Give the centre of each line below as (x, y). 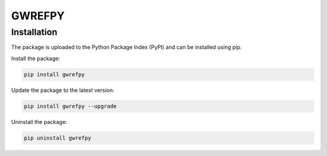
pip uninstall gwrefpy (58, 138)
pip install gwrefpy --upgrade (71, 106)
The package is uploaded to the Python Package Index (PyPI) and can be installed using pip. (127, 47)
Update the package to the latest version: (63, 90)
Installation (34, 32)
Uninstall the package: (39, 122)
